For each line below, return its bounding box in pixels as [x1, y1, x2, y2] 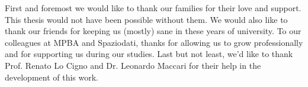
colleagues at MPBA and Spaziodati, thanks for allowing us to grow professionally [5, 36, 303, 48]
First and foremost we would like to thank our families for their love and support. [5, 2, 301, 14]
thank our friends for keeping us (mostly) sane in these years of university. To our [5, 25, 301, 37]
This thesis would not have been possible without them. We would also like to [5, 13, 288, 25]
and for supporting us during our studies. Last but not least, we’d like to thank [5, 48, 293, 60]
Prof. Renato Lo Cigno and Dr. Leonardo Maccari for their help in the [5, 59, 261, 71]
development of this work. [5, 71, 99, 83]
